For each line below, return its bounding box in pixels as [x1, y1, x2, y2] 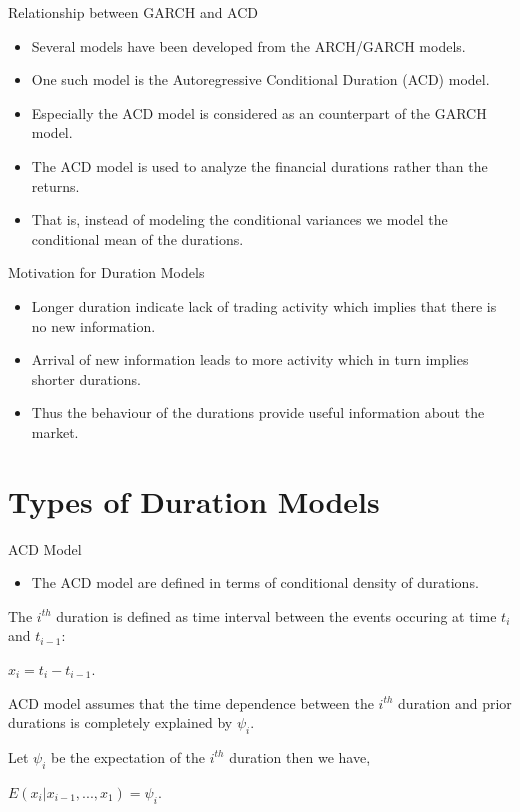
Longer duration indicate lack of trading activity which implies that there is [31, 295, 497, 316]
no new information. [31, 315, 156, 336]
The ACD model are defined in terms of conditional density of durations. [31, 572, 479, 593]
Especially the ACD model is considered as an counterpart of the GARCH [31, 102, 487, 123]
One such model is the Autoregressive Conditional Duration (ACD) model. [31, 69, 490, 90]
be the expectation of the [51, 746, 206, 767]
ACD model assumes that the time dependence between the [8, 692, 374, 713]
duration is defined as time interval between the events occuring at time [56, 605, 497, 626]
